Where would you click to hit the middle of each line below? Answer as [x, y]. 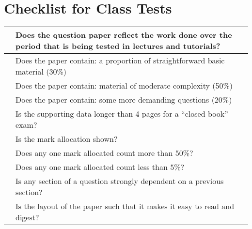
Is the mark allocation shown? [67, 139]
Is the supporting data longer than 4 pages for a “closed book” [122, 114]
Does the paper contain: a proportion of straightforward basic [120, 61]
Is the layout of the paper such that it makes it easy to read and [125, 206]
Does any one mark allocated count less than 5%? [100, 167]
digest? [27, 217]
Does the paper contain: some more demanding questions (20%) [124, 100]
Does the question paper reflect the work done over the [124, 35]
